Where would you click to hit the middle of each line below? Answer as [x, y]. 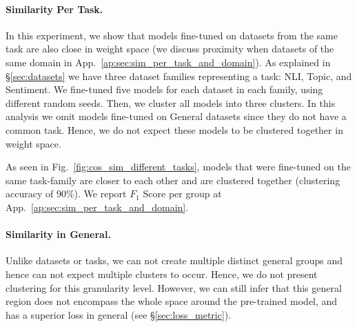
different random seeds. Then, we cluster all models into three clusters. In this [171, 102]
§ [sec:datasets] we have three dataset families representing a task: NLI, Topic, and [179, 76]
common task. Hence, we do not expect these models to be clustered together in [174, 129]
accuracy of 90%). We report [66, 194]
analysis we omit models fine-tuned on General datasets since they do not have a [176, 116]
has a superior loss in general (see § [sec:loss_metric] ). [119, 314]
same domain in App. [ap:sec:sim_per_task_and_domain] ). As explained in [168, 62]
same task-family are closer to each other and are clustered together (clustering [173, 180]
